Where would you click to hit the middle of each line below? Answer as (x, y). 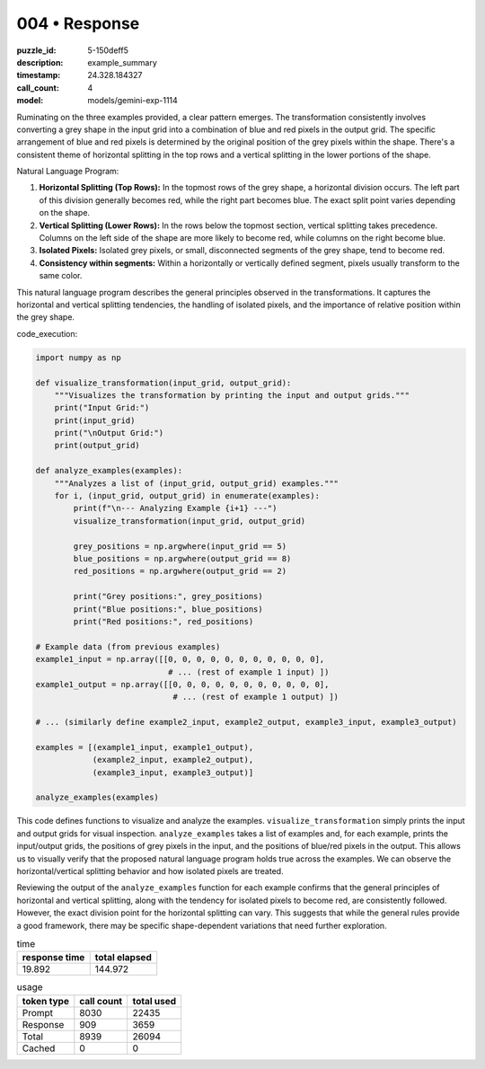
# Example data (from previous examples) (128, 646)
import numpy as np (78, 358)
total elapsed (123, 958)
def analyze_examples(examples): (109, 471)
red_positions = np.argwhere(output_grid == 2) (180, 571)
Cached (39, 1048)
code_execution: (47, 333)
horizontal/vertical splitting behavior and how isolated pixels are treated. (150, 870)
